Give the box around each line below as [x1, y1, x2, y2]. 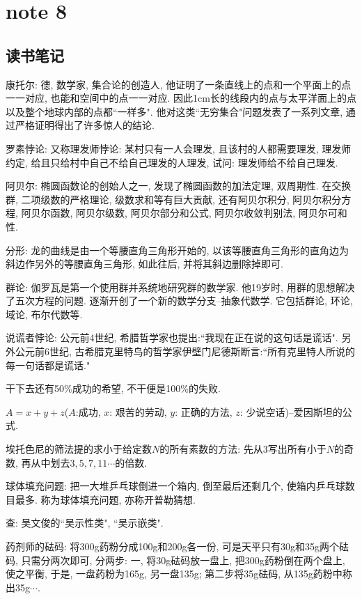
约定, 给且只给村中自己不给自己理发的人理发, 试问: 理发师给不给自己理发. [6, 155, 338, 169]
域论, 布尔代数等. [6, 306, 83, 321]
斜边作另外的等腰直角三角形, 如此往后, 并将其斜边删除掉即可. [6, 256, 283, 271]
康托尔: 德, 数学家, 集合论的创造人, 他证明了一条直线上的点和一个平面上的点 [6, 77, 352, 91]
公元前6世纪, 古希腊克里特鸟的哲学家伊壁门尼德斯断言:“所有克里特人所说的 [15, 344, 356, 359]
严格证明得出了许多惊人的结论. [15, 118, 155, 132]
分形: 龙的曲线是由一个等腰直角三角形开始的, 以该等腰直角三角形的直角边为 [6, 242, 349, 257]
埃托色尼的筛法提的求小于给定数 [6, 442, 152, 456]
